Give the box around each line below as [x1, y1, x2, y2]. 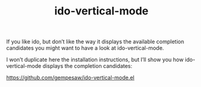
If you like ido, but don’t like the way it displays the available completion [6, 38, 184, 46]
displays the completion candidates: [42, 62, 133, 70]
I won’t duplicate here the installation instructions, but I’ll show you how [6, 56, 184, 64]
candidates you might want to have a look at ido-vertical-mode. [6, 44, 164, 52]
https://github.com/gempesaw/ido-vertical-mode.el [6, 74, 135, 82]
